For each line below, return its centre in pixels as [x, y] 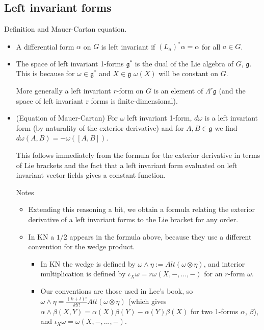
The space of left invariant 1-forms [70, 63]
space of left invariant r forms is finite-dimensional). [97, 100]
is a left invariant [231, 118]
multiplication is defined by [83, 274]
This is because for [45, 73]
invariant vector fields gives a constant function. [91, 175]
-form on [130, 91]
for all [211, 46]
